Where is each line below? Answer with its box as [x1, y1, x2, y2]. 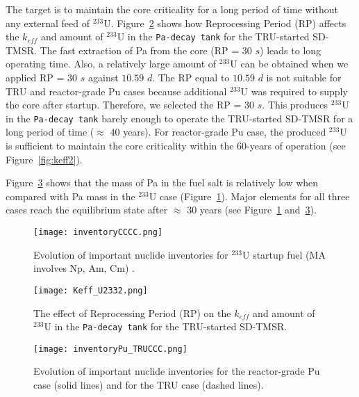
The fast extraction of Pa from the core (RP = [40, 42, 240, 57]
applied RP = [6, 70, 65, 85]
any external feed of [6, 15, 90, 30]
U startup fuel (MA [242, 247, 326, 261]
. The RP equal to [152, 70, 230, 85]
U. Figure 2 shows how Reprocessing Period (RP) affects [103, 15, 347, 30]
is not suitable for [266, 70, 342, 85]
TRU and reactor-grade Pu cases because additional [6, 83, 227, 98]
